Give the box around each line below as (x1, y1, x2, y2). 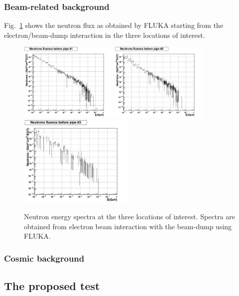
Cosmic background (4, 252, 85, 264)
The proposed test (4, 278, 100, 294)
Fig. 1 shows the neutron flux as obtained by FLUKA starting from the (4, 20, 224, 30)
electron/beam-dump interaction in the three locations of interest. (4, 29, 205, 40)
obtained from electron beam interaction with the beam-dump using (24, 221, 232, 231)
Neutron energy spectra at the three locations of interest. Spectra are (24, 211, 235, 222)
